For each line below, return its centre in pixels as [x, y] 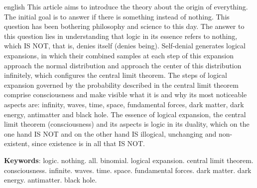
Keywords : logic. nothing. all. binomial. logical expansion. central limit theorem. [129, 160]
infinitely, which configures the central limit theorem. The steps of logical [116, 75]
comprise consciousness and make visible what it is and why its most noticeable [126, 94]
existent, [17, 143]
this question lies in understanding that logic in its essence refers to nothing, [121, 36]
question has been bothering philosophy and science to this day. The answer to [124, 26]
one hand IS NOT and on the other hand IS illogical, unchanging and [110, 133]
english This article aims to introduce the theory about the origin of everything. [126, 6]
